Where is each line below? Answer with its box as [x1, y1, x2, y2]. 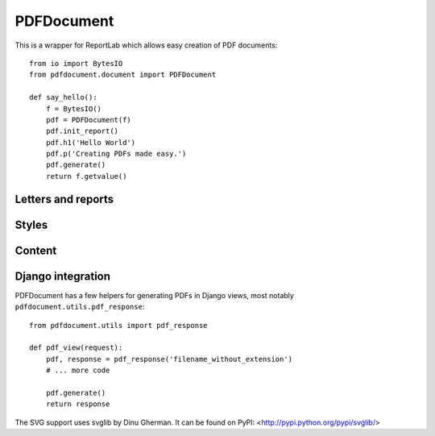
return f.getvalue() [45, 172, 127, 181]
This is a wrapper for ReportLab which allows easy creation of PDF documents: [14, 40, 278, 50]
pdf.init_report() [45, 127, 119, 136]
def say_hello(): [29, 93, 97, 102]
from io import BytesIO [29, 59, 123, 68]
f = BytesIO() [45, 104, 102, 113]
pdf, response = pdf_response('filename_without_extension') [45, 355, 293, 363]
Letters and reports [14, 192, 114, 206]
